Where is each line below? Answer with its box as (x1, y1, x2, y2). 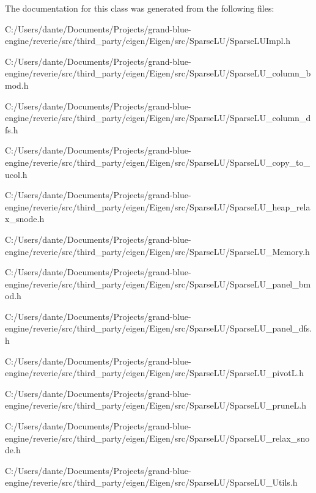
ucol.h (5, 168, 28, 180)
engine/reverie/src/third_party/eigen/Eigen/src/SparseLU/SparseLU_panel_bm (5, 277, 311, 290)
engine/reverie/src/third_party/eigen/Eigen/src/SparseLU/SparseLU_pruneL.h (5, 399, 307, 412)
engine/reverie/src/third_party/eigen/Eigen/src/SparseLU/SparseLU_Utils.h (5, 476, 298, 489)
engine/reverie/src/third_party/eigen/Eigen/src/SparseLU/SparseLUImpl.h (5, 34, 291, 47)
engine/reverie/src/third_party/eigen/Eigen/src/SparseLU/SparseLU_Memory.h (5, 245, 310, 258)
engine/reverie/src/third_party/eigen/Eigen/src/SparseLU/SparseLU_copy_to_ (5, 155, 310, 168)
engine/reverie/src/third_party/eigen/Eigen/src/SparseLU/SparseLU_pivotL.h (5, 366, 304, 379)
